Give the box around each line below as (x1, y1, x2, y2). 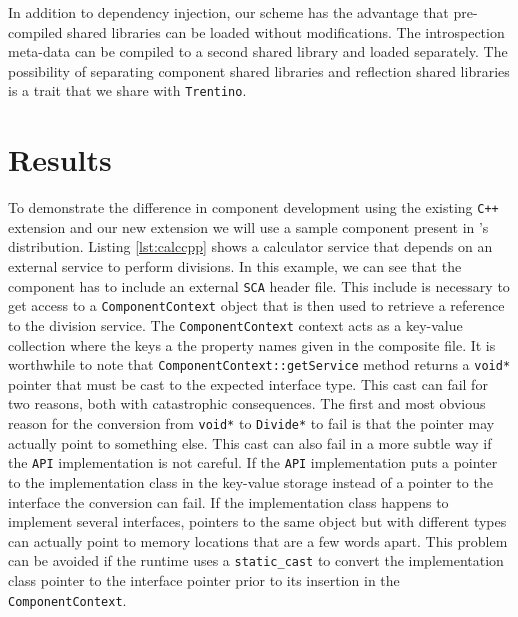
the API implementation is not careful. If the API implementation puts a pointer (8, 452, 498, 473)
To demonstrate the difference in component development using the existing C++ (8, 197, 499, 218)
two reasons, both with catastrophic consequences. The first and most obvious (8, 393, 486, 414)
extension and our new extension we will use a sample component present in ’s (8, 216, 489, 237)
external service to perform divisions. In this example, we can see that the (8, 256, 462, 276)
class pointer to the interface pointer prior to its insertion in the (8, 569, 400, 590)
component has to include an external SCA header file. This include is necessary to (8, 275, 510, 296)
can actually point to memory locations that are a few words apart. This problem (8, 530, 508, 551)
